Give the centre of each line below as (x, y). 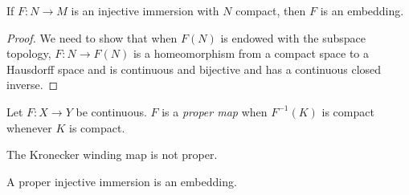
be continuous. (111, 111)
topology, (29, 53)
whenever (29, 127)
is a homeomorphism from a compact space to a (251, 53)
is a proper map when (215, 111)
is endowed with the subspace (293, 37)
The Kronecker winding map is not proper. (112, 154)
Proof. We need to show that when (92, 37)
